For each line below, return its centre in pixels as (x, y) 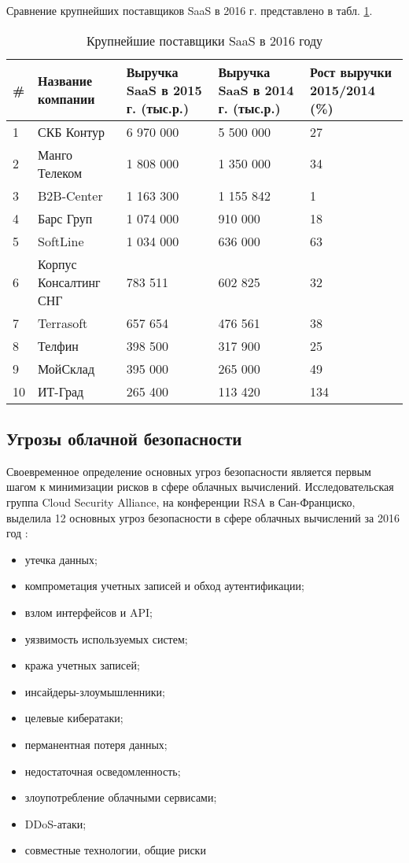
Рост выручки (351, 72)
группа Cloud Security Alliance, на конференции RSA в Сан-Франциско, (181, 502)
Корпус (57, 264)
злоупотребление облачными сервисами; (121, 797)
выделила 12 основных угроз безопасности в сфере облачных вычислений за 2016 (203, 517)
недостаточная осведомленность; (103, 771)
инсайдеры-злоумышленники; (95, 691)
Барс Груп (65, 218)
